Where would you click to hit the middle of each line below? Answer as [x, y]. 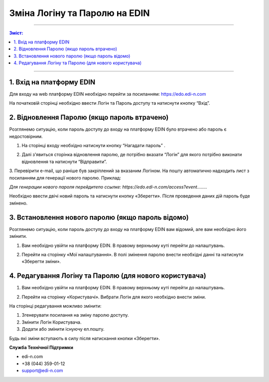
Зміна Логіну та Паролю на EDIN [79, 13]
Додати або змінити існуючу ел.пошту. [63, 329]
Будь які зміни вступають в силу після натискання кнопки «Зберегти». [85, 338]
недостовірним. [26, 136]
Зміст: [16, 33]
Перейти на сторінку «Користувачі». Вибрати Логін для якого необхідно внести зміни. [114, 297]
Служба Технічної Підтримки [41, 347]
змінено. [18, 203]
